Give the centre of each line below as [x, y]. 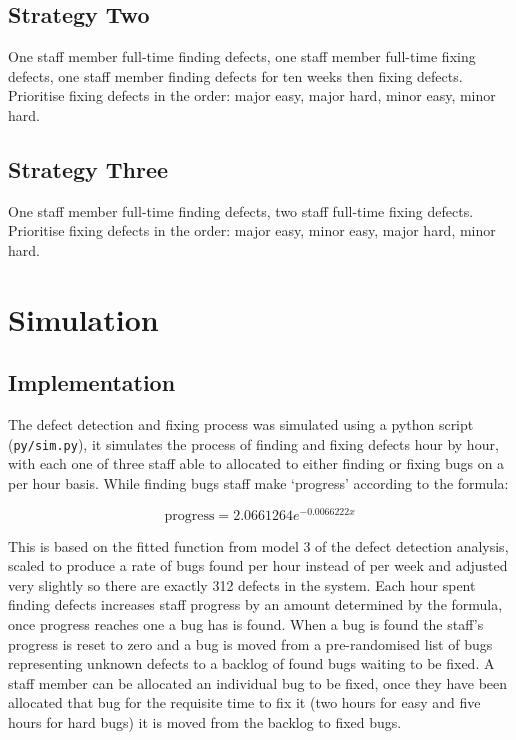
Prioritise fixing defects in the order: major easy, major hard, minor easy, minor [252, 95]
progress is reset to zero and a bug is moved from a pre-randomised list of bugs [250, 643]
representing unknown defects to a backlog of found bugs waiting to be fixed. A [251, 663]
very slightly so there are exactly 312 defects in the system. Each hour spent [242, 584]
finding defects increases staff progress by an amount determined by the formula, [255, 604]
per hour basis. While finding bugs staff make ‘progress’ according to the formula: [258, 482]
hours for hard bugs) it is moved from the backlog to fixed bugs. [205, 722]
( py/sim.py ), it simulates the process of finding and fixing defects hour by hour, [253, 443]
